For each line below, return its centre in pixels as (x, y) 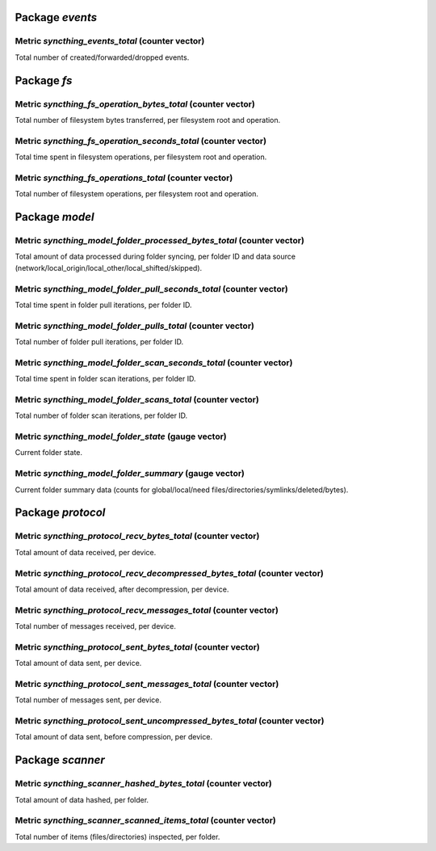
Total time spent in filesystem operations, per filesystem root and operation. (141, 157)
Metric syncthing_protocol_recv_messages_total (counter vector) (147, 610)
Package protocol (60, 513)
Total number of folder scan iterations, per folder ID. (101, 415)
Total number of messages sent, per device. (88, 700)
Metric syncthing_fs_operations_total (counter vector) (124, 178)
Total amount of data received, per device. (86, 552)
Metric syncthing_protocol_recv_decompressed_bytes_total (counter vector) (170, 573)
